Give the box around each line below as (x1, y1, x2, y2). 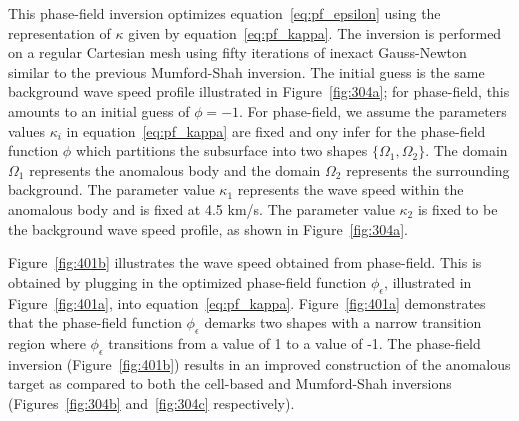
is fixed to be (417, 198, 498, 219)
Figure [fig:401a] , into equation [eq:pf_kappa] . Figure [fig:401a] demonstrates (8, 292, 486, 313)
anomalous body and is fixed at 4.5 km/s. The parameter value (8, 198, 395, 219)
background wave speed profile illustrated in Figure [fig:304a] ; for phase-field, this (8, 81, 510, 102)
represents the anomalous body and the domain (29, 159, 321, 180)
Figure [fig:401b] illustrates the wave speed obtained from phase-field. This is (8, 252, 482, 273)
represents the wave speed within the (237, 179, 464, 200)
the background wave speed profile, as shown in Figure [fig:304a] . (8, 218, 408, 239)
